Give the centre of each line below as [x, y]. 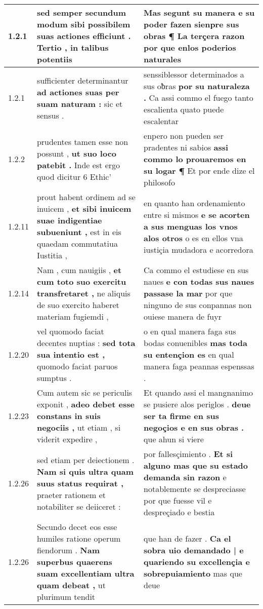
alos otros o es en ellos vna [193, 238]
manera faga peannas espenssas [199, 366]
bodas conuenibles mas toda [196, 343]
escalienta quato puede [184, 109]
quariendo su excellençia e [197, 562]
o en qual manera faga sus [190, 331]
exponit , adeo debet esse [85, 404]
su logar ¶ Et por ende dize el [199, 170]
